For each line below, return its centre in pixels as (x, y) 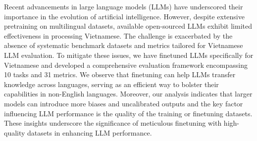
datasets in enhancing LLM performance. (90, 132)
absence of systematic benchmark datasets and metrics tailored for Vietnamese (124, 45)
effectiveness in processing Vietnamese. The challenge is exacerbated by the (118, 35)
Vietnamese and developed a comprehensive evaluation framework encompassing (126, 65)
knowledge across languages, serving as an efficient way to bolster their (111, 84)
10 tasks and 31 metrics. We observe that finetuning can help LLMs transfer (120, 74)
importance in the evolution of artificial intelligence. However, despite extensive (124, 16)
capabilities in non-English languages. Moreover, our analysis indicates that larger (128, 94)
